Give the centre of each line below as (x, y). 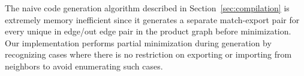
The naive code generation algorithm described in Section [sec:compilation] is (147, 8)
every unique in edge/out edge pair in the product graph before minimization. (148, 31)
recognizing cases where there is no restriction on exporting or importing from (148, 54)
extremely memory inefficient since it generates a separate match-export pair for (152, 19)
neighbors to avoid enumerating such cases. (84, 66)
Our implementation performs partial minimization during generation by (138, 42)
